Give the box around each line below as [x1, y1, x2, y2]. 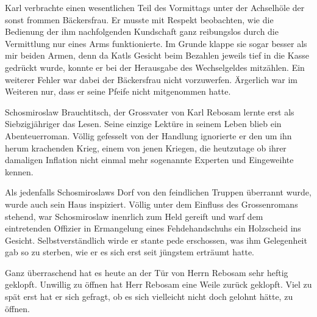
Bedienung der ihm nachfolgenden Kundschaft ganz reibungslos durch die [5, 25, 279, 38]
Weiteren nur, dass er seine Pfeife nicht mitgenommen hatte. [5, 85, 231, 98]
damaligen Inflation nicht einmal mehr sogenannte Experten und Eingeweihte [5, 153, 294, 166]
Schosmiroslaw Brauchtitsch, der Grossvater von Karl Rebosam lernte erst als [5, 105, 294, 118]
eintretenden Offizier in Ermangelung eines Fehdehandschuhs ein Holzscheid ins [5, 222, 301, 235]
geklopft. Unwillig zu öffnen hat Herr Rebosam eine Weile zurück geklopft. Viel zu [5, 278, 312, 291]
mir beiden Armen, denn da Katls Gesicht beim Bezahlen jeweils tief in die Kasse [5, 49, 309, 62]
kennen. [5, 165, 34, 178]
